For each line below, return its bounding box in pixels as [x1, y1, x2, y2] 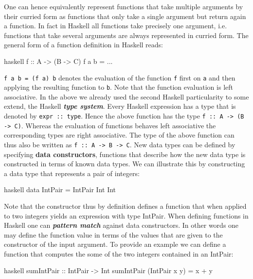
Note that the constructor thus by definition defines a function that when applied [4, 201, 247, 211]
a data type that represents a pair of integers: [4, 168, 140, 178]
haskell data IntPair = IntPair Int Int [4, 184, 116, 195]
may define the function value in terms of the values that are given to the [4, 229, 223, 239]
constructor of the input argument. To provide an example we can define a [4, 239, 226, 249]
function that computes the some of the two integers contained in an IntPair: [4, 248, 234, 259]
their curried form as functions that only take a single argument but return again [4, 11, 246, 21]
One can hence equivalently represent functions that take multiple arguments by [4, 1, 243, 11]
